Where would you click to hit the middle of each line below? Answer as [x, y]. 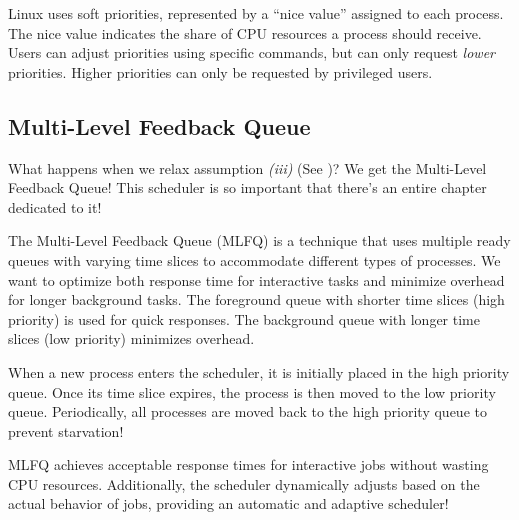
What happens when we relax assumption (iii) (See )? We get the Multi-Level [247, 167]
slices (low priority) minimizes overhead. [131, 338]
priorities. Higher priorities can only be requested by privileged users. [220, 71]
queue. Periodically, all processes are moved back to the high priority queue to [247, 411]
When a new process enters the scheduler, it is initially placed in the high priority [259, 371]
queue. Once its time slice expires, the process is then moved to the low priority [252, 391]
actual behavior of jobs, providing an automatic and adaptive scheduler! [228, 503]
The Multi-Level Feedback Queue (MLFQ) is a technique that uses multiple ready [259, 240]
